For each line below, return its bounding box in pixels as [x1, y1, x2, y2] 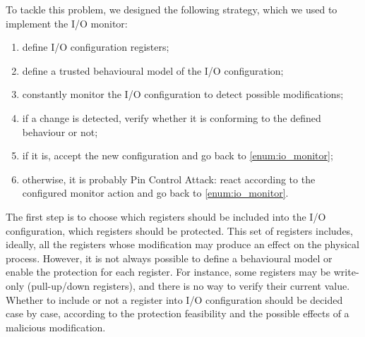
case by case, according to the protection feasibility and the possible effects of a [6, 306, 349, 321]
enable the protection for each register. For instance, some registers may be [6, 264, 331, 279]
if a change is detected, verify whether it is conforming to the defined [22, 110, 321, 125]
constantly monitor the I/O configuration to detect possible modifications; [22, 87, 344, 102]
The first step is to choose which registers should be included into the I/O [6, 209, 326, 223]
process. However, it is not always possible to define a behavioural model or [6, 250, 333, 265]
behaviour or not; [22, 124, 98, 139]
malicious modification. [6, 319, 106, 334]
